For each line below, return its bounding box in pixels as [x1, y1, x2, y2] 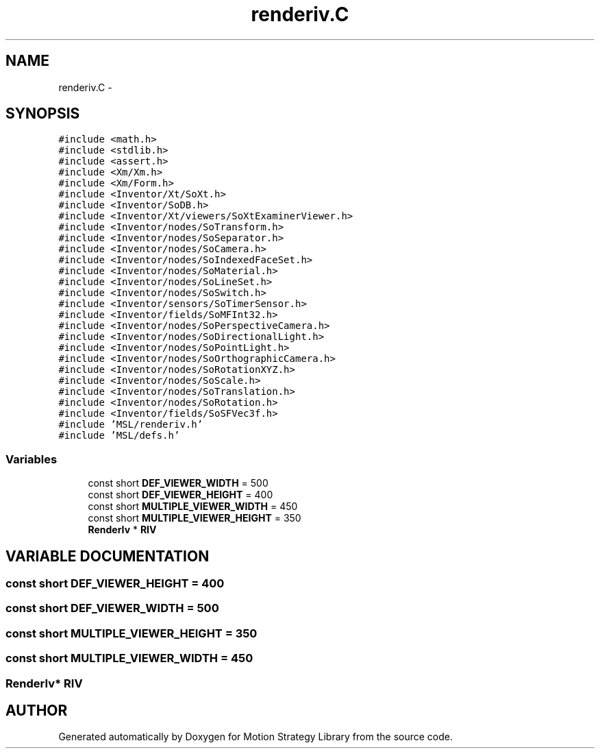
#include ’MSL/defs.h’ [58, 430, 180, 441]
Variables [5, 452, 58, 466]
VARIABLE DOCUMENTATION [5, 547, 210, 565]
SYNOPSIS [5, 105, 80, 123]
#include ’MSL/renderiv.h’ [58, 419, 203, 430]
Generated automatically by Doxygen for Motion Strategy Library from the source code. [58, 731, 453, 743]
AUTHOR [5, 701, 68, 719]
